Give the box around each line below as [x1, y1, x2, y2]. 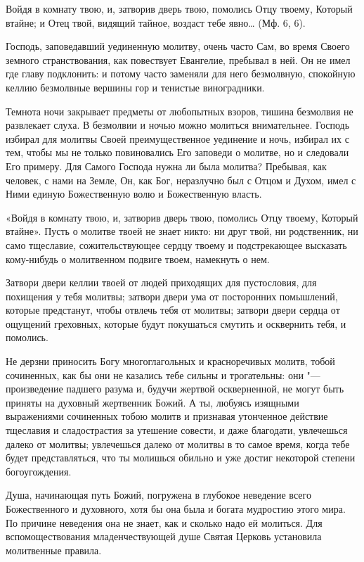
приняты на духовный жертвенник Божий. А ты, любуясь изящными [6, 395, 299, 409]
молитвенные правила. [6, 542, 102, 557]
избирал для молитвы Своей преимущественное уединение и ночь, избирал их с [6, 131, 349, 146]
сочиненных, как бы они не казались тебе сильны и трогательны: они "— [6, 367, 320, 382]
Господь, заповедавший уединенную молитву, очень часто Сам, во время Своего [6, 39, 350, 53]
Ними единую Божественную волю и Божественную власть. [6, 186, 262, 201]
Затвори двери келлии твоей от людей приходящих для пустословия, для [6, 275, 317, 290]
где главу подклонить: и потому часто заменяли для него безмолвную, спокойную [6, 66, 356, 81]
